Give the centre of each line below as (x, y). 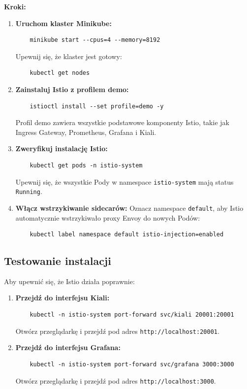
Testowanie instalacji (58, 261)
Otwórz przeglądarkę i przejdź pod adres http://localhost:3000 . (116, 380)
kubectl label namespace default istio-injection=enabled (127, 235)
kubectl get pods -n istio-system (86, 165)
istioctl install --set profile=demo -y (97, 106)
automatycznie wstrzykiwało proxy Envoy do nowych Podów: (108, 217)
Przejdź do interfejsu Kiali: (62, 298)
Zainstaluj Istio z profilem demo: (72, 89)
